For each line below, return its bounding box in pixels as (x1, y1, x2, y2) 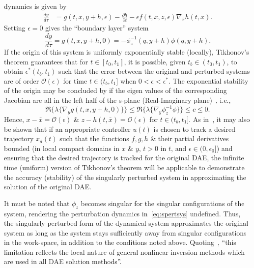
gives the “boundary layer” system (45, 23, 149, 33)
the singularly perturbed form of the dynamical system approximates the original (4, 218, 249, 228)
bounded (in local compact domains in (4, 143, 119, 153)
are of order (4, 75, 39, 86)
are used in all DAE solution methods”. (4, 256, 122, 267)
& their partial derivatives (150, 133, 229, 144)
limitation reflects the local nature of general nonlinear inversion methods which (4, 246, 245, 257)
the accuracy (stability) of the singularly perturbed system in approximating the (4, 172, 246, 182)
